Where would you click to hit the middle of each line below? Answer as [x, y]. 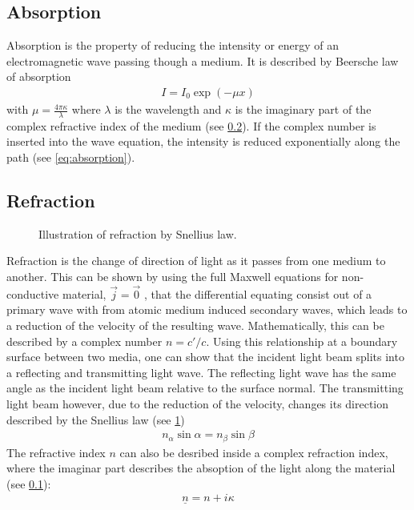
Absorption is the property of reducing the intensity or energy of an [173, 45]
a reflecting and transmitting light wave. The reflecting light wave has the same [201, 372]
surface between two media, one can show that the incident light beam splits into [205, 357]
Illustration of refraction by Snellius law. [138, 233]
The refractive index [56, 452]
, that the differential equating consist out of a [258, 293]
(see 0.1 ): [29, 483]
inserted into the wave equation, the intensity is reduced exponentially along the [203, 141]
